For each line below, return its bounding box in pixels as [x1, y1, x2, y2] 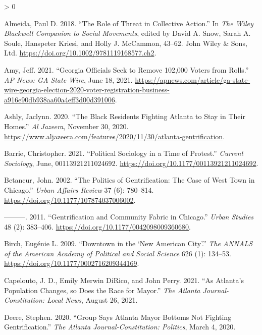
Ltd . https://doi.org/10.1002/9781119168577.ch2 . [4, 47, 156, 58]
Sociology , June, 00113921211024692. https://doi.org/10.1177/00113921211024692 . [4, 157, 258, 168]
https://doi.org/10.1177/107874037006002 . [4, 194, 136, 205]
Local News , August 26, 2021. [47, 295, 138, 305]
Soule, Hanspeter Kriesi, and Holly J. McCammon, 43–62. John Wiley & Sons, [4, 37, 247, 48]
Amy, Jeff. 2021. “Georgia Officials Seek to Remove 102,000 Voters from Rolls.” [4, 64, 249, 75]
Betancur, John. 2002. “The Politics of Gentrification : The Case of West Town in [4, 175, 255, 185]
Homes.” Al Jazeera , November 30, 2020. [4, 121, 129, 131]
